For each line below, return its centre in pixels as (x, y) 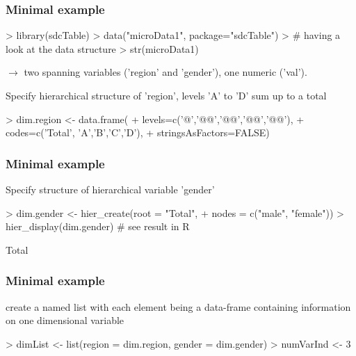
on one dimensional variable (65, 320)
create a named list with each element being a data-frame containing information (178, 306)
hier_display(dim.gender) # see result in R (98, 226)
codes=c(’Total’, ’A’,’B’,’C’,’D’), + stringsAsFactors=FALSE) (138, 132)
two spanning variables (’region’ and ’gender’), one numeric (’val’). (165, 72)
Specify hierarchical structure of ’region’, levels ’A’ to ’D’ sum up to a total (166, 95)
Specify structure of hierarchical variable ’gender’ (110, 189)
